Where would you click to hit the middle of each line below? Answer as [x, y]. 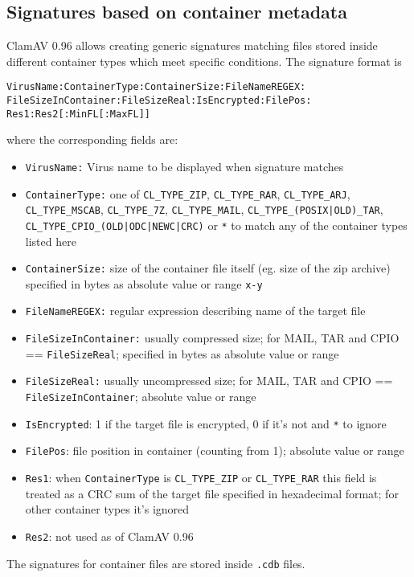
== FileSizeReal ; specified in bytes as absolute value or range [182, 353]
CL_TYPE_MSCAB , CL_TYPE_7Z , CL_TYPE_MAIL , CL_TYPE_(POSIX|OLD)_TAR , [204, 209]
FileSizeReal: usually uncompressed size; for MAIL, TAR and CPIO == [209, 381]
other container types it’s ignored [107, 509]
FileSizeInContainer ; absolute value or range [141, 397]
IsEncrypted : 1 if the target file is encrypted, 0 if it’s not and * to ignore [206, 423]
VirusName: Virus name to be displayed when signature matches [184, 166]
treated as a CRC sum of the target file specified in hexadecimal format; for [212, 493]
